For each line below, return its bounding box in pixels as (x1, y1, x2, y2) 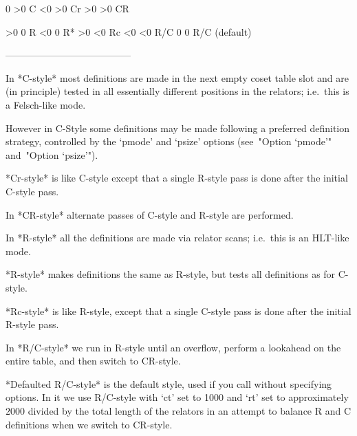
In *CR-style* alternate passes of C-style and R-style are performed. (6, 207, 294, 221)
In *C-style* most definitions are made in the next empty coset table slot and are (6, 70, 349, 85)
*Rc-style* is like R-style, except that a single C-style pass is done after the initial (6, 303, 351, 318)
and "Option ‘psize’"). (6, 147, 98, 162)
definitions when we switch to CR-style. (6, 417, 173, 431)
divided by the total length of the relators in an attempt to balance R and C (28, 404, 351, 418)
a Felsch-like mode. (6, 97, 86, 111)
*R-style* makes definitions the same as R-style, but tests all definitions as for (6, 267, 336, 281)
